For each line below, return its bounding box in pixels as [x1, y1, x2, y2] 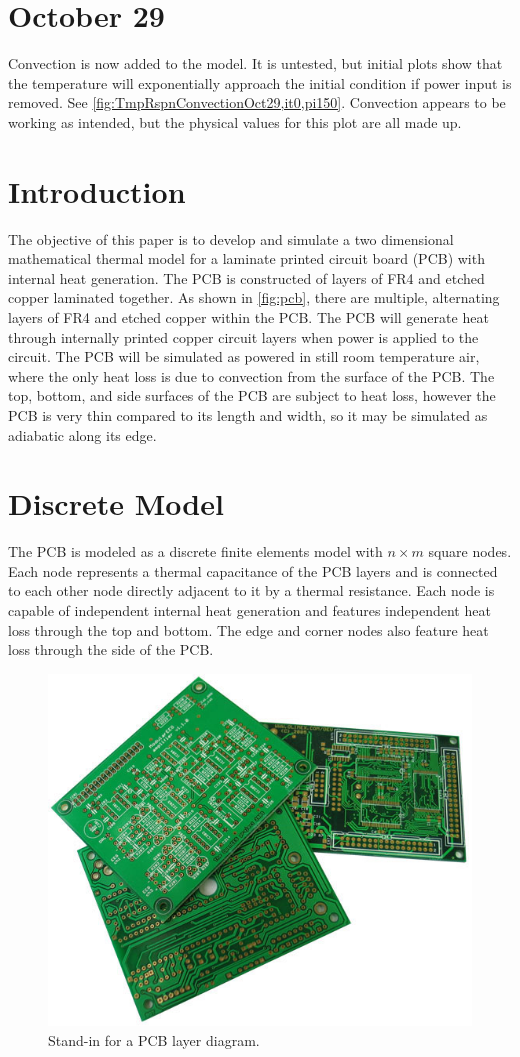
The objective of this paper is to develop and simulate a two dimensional [8, 228, 454, 249]
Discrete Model [8, 483, 224, 524]
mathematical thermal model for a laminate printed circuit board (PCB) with [8, 248, 485, 269]
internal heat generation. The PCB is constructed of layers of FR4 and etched [8, 267, 485, 288]
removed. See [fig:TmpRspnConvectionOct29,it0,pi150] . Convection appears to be [8, 92, 506, 113]
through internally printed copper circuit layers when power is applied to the [8, 326, 479, 347]
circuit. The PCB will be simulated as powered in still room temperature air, [8, 346, 480, 367]
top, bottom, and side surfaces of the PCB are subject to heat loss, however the [8, 385, 496, 406]
